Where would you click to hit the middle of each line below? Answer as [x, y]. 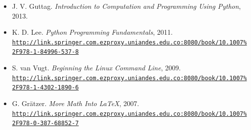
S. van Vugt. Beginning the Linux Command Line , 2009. [96, 68]
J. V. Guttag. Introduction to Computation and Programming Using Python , [126, 6]
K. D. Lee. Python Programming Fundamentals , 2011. [92, 32]
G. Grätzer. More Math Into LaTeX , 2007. [76, 103]
